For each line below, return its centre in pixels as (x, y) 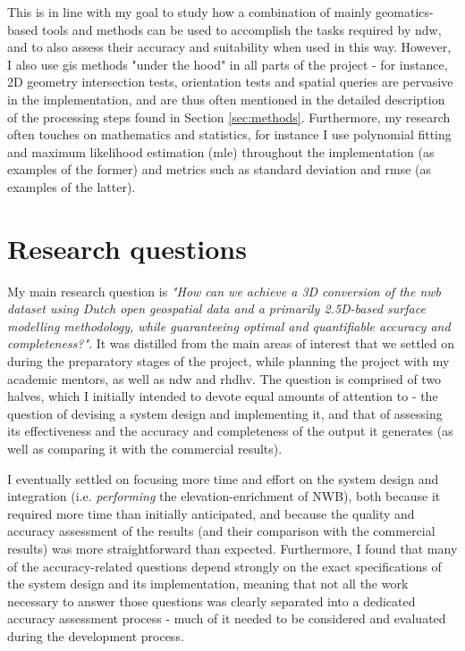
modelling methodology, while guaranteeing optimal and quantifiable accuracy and (229, 325)
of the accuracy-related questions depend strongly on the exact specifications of (224, 566)
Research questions (127, 248)
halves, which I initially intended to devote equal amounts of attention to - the (223, 396)
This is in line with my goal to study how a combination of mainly (190, 12)
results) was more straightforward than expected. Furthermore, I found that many (232, 548)
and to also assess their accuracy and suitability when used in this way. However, (229, 47)
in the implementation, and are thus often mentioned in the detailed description (226, 99)
